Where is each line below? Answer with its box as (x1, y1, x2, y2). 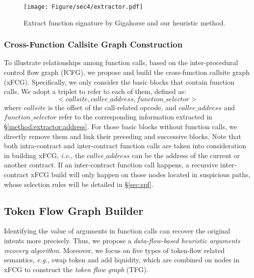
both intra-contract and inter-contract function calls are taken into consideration (4, 140, 246, 151)
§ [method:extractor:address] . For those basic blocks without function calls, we (4, 121, 237, 132)
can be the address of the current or (132, 150, 240, 160)
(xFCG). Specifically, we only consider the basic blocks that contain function (4, 76, 234, 87)
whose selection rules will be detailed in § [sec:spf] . (4, 179, 153, 189)
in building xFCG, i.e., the (4, 150, 85, 160)
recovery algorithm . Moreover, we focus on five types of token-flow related (4, 245, 225, 255)
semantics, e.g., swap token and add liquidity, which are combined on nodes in (4, 255, 239, 265)
